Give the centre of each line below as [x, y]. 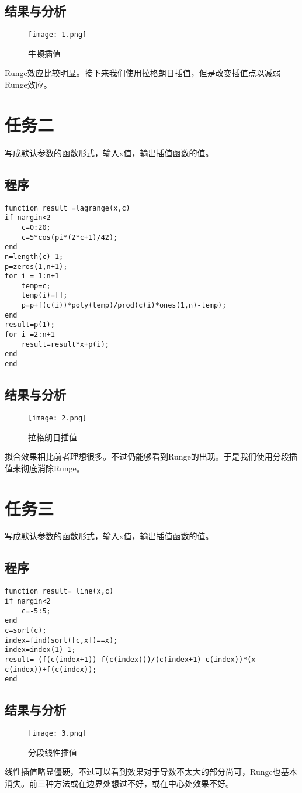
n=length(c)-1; [34, 256]
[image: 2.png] [58, 418]
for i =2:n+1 [30, 335]
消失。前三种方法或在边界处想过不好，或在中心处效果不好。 [119, 783]
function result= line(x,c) [59, 592]
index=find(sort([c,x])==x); [61, 640]
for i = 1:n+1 [32, 276]
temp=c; [36, 286]
